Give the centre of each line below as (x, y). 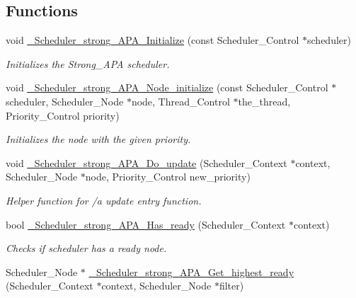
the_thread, (264, 101)
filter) (231, 286)
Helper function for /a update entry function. (104, 200)
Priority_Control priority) (63, 115)
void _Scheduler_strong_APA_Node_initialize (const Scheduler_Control (167, 87)
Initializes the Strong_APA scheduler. (88, 63)
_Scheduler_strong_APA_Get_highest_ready (191, 271)
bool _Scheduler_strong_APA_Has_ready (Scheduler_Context (146, 224)
